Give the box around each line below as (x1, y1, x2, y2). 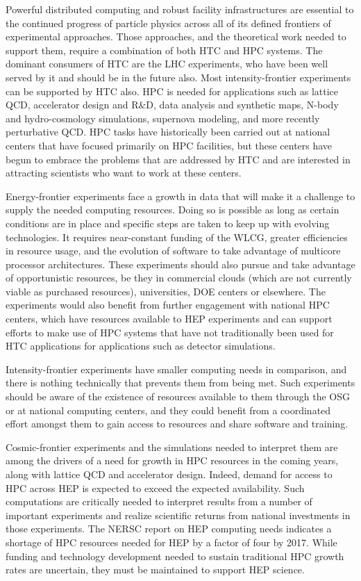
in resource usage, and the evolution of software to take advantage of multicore (6, 243, 341, 258)
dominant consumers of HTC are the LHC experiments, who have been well (6, 56, 328, 71)
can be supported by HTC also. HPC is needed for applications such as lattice (6, 83, 339, 98)
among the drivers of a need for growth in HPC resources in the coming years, (6, 453, 339, 468)
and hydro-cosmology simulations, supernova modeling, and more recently (6, 111, 320, 125)
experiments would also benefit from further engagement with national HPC (6, 297, 330, 312)
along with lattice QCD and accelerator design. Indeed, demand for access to (6, 467, 333, 481)
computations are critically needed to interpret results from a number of (6, 494, 312, 509)
